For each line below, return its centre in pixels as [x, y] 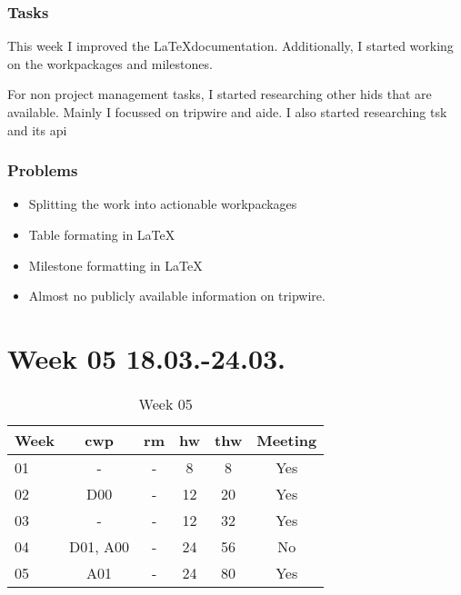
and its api [37, 129]
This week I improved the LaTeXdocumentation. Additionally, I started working [230, 46]
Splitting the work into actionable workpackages [163, 204]
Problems [43, 170]
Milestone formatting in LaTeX [115, 265]
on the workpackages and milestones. [110, 63]
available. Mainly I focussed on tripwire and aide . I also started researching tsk [227, 112]
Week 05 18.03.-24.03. [147, 357]
